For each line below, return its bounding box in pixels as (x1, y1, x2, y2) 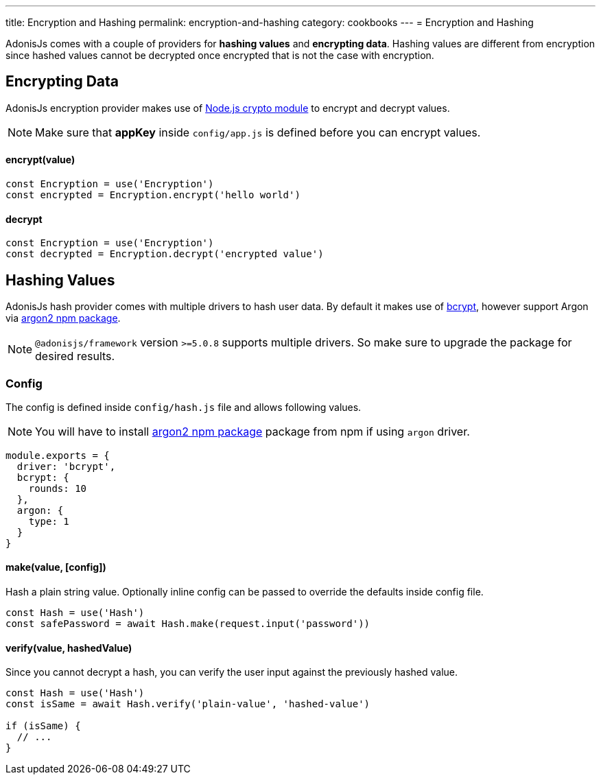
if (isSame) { (5, 720, 81, 732)
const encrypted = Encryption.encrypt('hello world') (5, 189, 300, 201)
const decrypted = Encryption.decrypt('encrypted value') (5, 248, 324, 260)
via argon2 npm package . (5, 312, 121, 324)
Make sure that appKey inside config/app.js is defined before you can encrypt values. (35, 125, 481, 139)
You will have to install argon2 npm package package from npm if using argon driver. (35, 424, 470, 438)
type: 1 (28, 515, 69, 527)
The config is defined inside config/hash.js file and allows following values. (5, 401, 362, 413)
